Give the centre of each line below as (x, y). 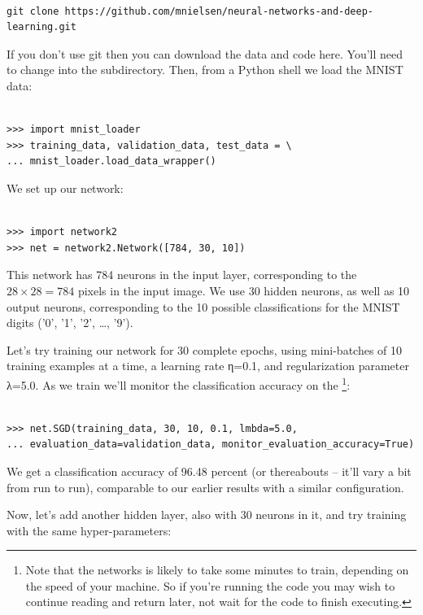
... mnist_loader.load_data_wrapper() (111, 161)
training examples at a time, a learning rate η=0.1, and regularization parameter (208, 366)
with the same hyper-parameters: (89, 530)
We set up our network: (65, 188)
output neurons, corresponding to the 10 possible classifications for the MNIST (203, 306)
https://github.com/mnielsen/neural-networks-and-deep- (219, 11)
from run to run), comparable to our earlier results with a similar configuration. (205, 487)
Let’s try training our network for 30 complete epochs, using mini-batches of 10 (205, 349)
